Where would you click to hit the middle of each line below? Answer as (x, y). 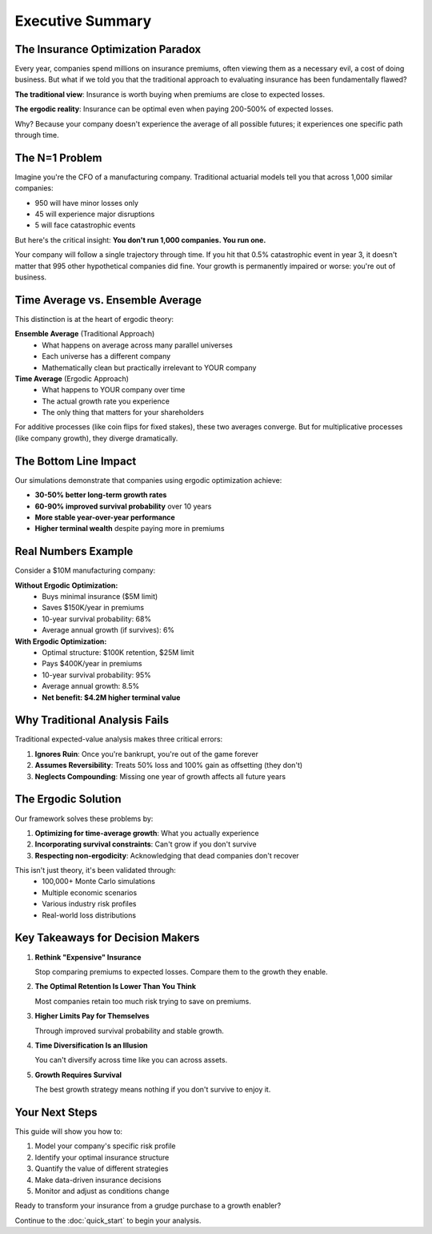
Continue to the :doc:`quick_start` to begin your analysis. (108, 1220)
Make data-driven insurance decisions (98, 1180)
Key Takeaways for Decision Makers (107, 938)
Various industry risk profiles (89, 904)
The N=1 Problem (58, 157)
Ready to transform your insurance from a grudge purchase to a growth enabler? (148, 1206)
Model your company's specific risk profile (105, 1146)
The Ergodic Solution (68, 800)
